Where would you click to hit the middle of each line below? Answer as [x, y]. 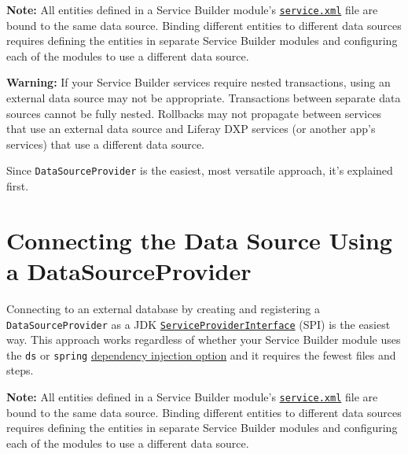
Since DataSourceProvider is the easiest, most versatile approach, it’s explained [200, 170]
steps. [20, 370]
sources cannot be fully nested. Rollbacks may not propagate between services [194, 113]
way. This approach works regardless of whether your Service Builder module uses [204, 340]
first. [18, 186]
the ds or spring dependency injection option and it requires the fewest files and [201, 354]
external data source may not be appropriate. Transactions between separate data [204, 98]
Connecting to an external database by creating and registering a [163, 308]
